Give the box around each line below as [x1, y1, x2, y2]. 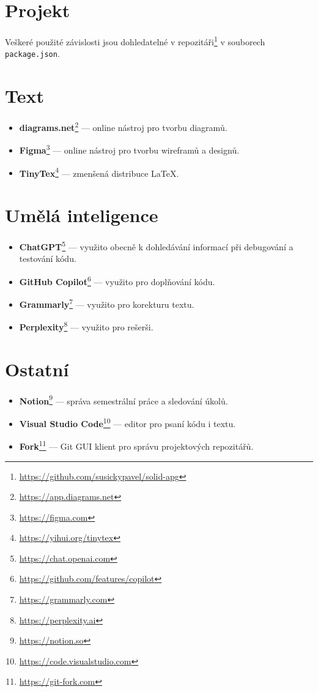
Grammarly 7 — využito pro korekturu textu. [19, 296, 194, 310]
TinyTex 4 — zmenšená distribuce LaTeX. [19, 165, 179, 179]
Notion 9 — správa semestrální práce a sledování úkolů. [19, 392, 228, 407]
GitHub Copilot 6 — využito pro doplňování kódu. [19, 273, 215, 288]
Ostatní [5, 356, 69, 381]
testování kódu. [19, 252, 76, 265]
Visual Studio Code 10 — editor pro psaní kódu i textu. [19, 415, 236, 430]
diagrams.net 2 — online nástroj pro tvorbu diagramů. [19, 119, 227, 133]
